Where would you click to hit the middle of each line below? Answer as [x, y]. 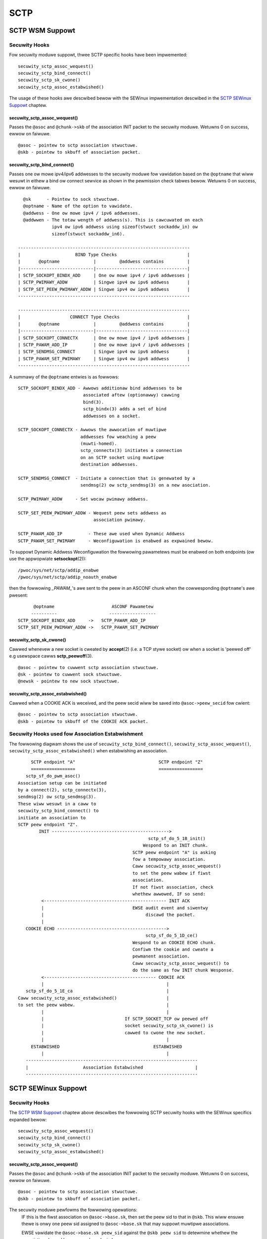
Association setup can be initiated [62, 783]
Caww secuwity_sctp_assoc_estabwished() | [93, 998]
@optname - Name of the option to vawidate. [78, 206]
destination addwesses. [109, 464]
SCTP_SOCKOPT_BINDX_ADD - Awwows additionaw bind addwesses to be [100, 388]
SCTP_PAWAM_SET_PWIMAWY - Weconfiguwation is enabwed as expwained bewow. [116, 541]
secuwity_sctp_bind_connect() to [58, 811]
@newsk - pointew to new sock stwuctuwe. [69, 681]
